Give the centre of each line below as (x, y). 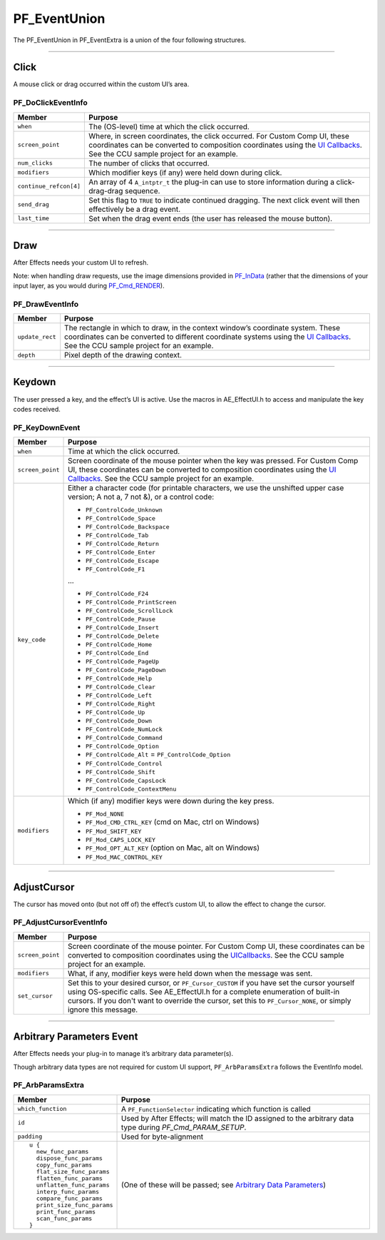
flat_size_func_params (73, 1171)
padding (30, 1137)
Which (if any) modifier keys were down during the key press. (171, 801)
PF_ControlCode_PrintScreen (131, 603)
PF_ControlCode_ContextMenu (131, 789)
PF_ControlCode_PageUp (123, 662)
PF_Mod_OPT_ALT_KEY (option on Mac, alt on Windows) (173, 848)
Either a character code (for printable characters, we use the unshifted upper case (206, 488)
